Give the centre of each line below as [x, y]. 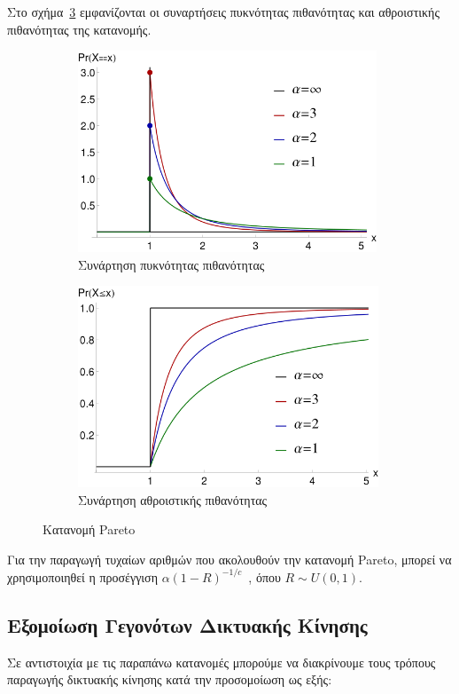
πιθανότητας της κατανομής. [79, 29]
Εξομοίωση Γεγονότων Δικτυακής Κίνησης [187, 624]
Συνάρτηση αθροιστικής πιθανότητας [173, 499]
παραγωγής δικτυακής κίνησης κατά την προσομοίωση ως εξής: [170, 679]
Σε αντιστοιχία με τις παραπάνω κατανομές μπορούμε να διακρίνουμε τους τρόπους [222, 662]
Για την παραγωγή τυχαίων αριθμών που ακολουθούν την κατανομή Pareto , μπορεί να [229, 559]
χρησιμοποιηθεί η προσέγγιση [82, 576]
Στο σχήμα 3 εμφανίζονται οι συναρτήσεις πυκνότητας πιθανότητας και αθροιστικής [223, 12]
